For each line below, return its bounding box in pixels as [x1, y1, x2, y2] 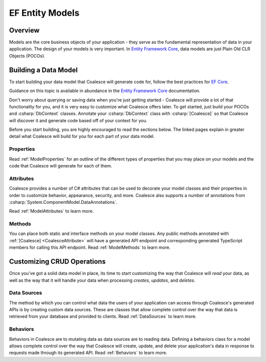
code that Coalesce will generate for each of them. [9, 163, 112, 169]
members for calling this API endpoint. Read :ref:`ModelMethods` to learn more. [9, 244, 171, 251]
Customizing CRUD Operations [9, 258, 106, 266]
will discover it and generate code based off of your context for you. [9, 117, 148, 123]
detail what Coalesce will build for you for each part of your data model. [9, 133, 155, 139]
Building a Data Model [9, 66, 78, 74]
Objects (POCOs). [9, 53, 45, 59]
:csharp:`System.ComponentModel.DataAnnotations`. [9, 199, 118, 205]
